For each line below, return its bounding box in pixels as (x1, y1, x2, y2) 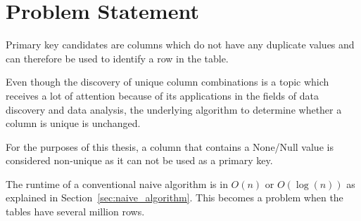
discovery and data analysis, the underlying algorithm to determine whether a (6, 102, 342, 116)
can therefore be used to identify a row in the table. (6, 51, 229, 65)
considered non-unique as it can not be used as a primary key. (6, 153, 273, 168)
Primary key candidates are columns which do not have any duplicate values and (6, 37, 355, 52)
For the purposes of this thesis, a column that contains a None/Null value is (6, 139, 334, 154)
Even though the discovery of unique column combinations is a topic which (6, 74, 329, 89)
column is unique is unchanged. (6, 116, 141, 130)
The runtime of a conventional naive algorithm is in (6, 176, 228, 191)
